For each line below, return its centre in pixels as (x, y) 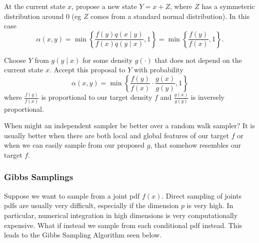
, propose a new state (104, 6)
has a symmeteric (228, 6)
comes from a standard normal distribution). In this (170, 16)
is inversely (207, 97)
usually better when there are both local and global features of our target (116, 135)
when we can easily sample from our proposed (74, 145)
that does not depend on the (198, 60)
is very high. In (210, 205)
